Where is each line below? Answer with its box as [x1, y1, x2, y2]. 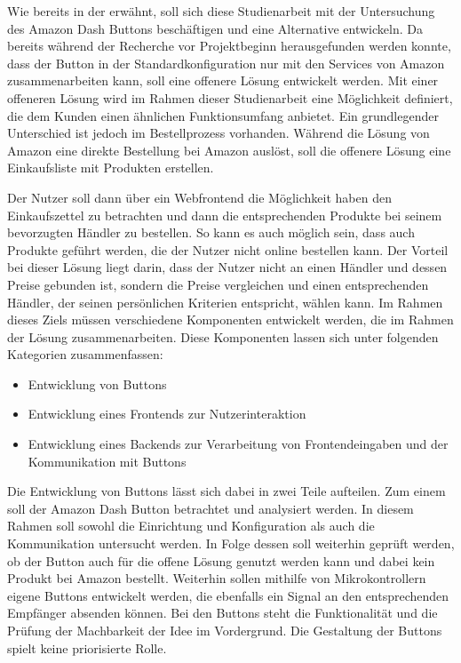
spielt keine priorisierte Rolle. [7, 638, 167, 657]
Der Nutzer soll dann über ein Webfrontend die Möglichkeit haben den [7, 188, 392, 206]
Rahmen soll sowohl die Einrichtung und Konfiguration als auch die [7, 516, 375, 535]
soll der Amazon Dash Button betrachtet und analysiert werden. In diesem [7, 499, 414, 517]
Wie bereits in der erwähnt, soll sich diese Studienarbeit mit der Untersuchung [7, 2, 435, 20]
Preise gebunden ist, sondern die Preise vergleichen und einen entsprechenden [7, 275, 429, 293]
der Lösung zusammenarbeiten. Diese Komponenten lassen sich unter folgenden [7, 327, 439, 346]
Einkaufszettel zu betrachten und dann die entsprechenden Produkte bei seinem [7, 205, 442, 224]
